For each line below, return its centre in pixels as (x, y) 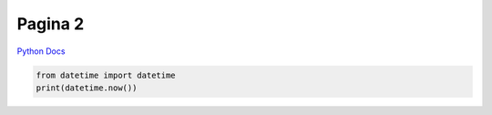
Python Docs (41, 51)
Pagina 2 (51, 24)
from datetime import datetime (106, 75)
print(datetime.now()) (87, 88)
